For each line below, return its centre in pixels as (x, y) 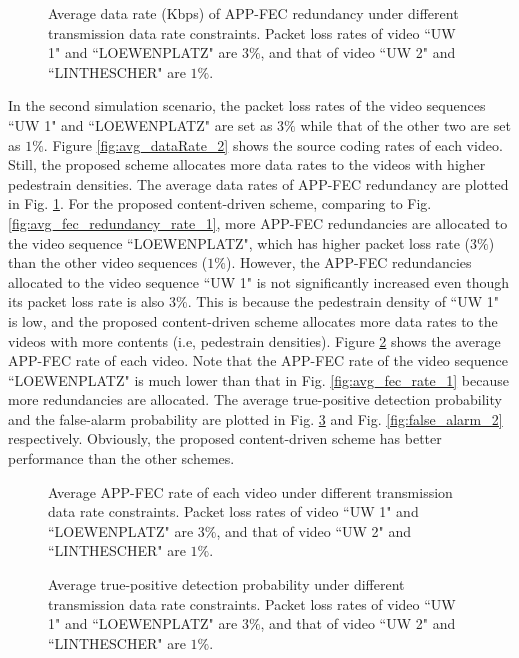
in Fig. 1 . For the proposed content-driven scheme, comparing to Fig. (220, 203)
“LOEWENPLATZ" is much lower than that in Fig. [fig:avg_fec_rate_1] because (258, 379)
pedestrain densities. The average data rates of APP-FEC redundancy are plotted (258, 183)
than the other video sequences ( (108, 262)
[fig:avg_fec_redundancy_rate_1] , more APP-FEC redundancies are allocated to (258, 222)
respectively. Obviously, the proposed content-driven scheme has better (225, 438)
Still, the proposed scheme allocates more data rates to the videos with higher (247, 164)
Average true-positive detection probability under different (226, 584)
